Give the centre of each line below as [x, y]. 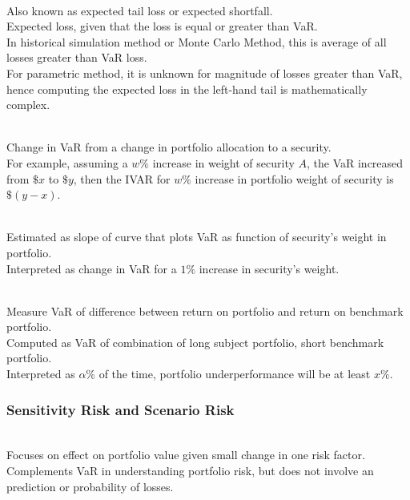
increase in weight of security [223, 162]
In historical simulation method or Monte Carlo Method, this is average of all [197, 41]
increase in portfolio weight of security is [294, 178]
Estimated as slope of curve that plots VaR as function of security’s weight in [197, 237]
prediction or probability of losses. [90, 486]
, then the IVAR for [122, 178]
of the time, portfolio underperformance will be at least [235, 374]
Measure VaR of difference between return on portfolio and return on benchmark [205, 310]
